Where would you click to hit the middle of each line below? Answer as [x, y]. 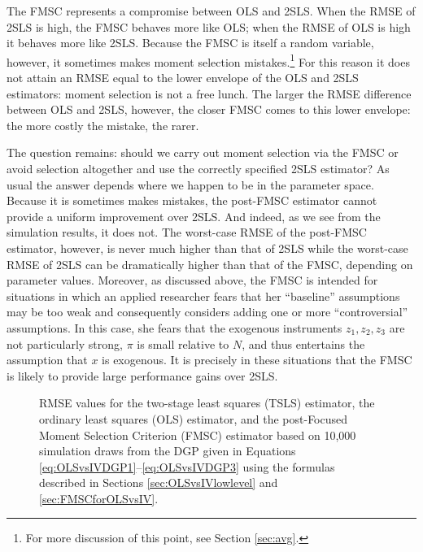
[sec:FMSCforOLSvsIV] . [99, 498]
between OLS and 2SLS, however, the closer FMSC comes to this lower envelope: [209, 109]
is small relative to [183, 343]
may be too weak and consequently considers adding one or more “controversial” [207, 312]
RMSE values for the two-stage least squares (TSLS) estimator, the [207, 403]
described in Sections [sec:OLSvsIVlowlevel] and [159, 482]
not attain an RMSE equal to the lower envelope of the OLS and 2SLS [183, 78]
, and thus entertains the [303, 343]
